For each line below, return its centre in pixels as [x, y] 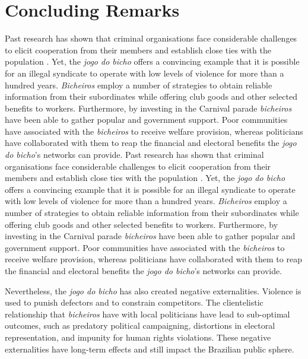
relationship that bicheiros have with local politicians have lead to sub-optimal [147, 314]
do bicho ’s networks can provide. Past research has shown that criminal [134, 155]
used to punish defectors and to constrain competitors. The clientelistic [134, 302]
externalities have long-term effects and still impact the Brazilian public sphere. [150, 349]
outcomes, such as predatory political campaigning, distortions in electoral [140, 325]
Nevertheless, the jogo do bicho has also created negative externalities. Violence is [153, 290]
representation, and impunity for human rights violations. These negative [138, 337]
